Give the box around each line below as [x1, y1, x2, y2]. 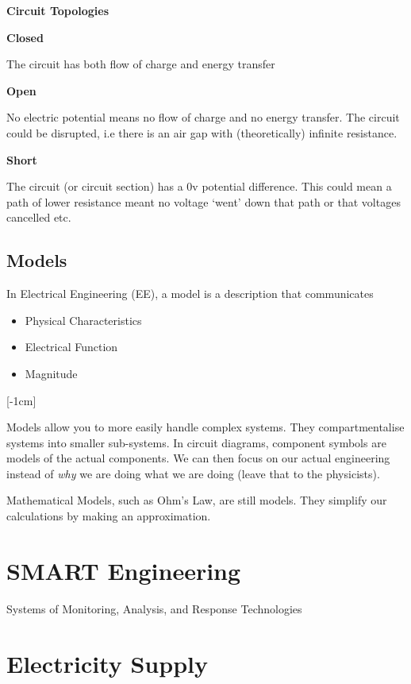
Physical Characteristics [25, 311, 142, 328]
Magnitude [25, 365, 78, 381]
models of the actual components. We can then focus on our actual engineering [6, 450, 390, 466]
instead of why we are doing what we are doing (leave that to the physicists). [6, 465, 380, 481]
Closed [6, 29, 44, 45]
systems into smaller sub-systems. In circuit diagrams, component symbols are [6, 434, 386, 450]
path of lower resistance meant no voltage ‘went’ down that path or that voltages [6, 193, 401, 210]
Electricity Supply [6, 647, 208, 679]
